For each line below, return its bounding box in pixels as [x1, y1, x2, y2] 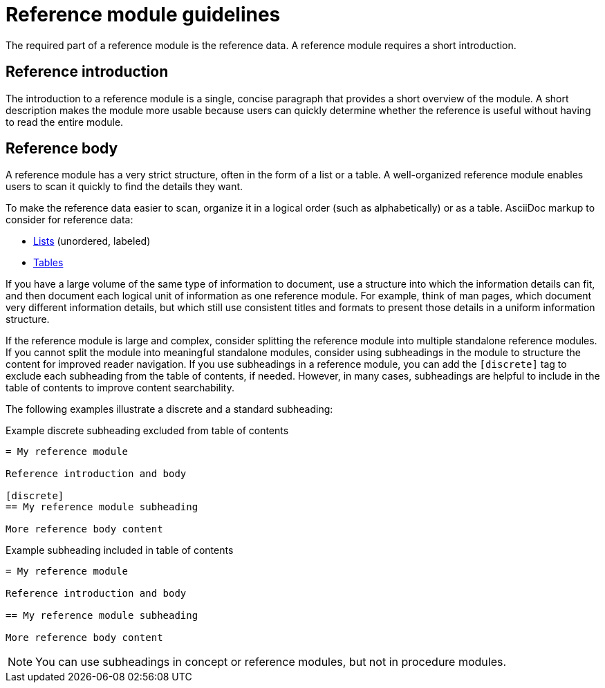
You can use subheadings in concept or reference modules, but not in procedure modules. [35, 655, 507, 669]
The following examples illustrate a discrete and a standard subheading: [6, 403, 333, 416]
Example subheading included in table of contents [6, 544, 234, 557]
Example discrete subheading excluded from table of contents [6, 425, 289, 437]
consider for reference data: [6, 214, 133, 226]
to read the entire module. [6, 115, 124, 128]
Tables [33, 257, 64, 269]
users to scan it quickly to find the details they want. [6, 180, 243, 193]
